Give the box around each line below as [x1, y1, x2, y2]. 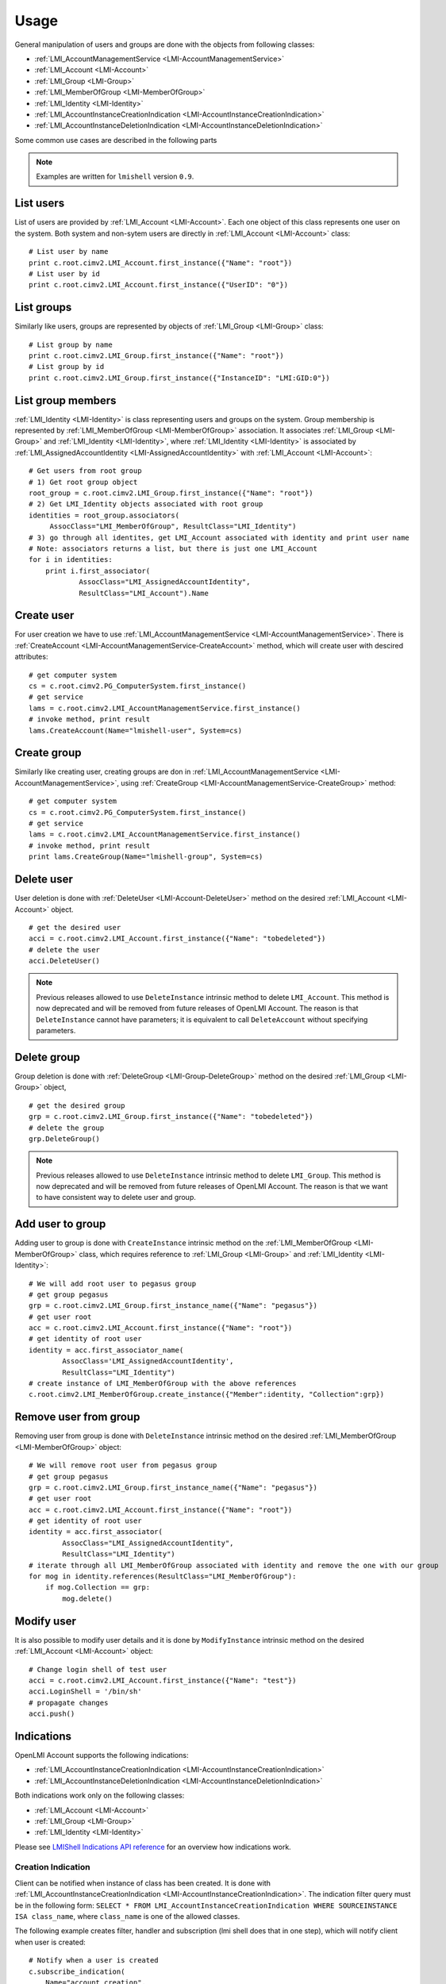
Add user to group [14, 1217, 106, 1231]
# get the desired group [29, 1101, 125, 1110]
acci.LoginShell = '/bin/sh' [29, 1687, 142, 1696]
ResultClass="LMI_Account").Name [79, 588, 210, 598]
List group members [14, 394, 117, 407]
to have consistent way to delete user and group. [36, 1193, 196, 1202]
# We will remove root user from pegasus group [29, 1461, 217, 1470]
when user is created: [14, 1937, 87, 1947]
